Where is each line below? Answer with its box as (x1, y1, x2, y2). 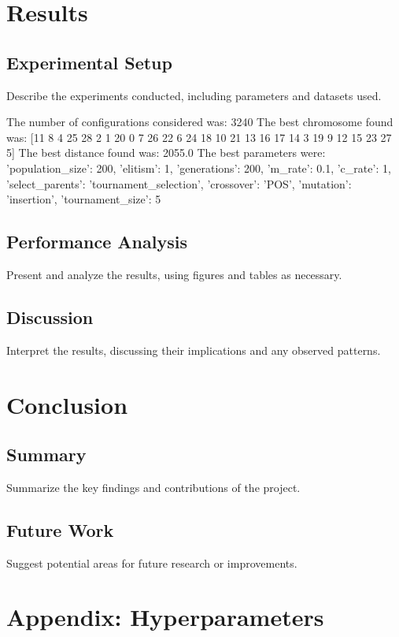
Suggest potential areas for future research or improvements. (6, 554, 297, 571)
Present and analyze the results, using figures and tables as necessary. (6, 266, 342, 282)
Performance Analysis (6, 229, 187, 254)
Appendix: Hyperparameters (6, 601, 324, 633)
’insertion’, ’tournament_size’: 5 (6, 191, 161, 207)
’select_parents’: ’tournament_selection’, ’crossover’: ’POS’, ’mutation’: (6, 175, 352, 192)
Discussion (6, 304, 94, 329)
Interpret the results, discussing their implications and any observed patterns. (6, 341, 381, 358)
